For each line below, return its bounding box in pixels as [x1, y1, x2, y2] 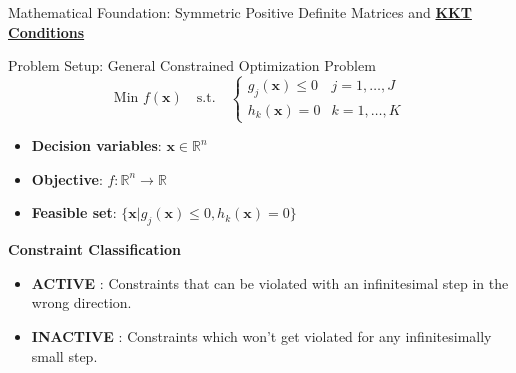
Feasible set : [31, 202, 117, 223]
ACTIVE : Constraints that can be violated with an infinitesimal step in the [31, 272, 509, 293]
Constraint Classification [8, 239, 182, 260]
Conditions [8, 21, 85, 42]
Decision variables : [31, 135, 162, 156]
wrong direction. [31, 292, 132, 313]
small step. [31, 345, 98, 366]
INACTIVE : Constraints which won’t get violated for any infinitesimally [31, 325, 492, 346]
